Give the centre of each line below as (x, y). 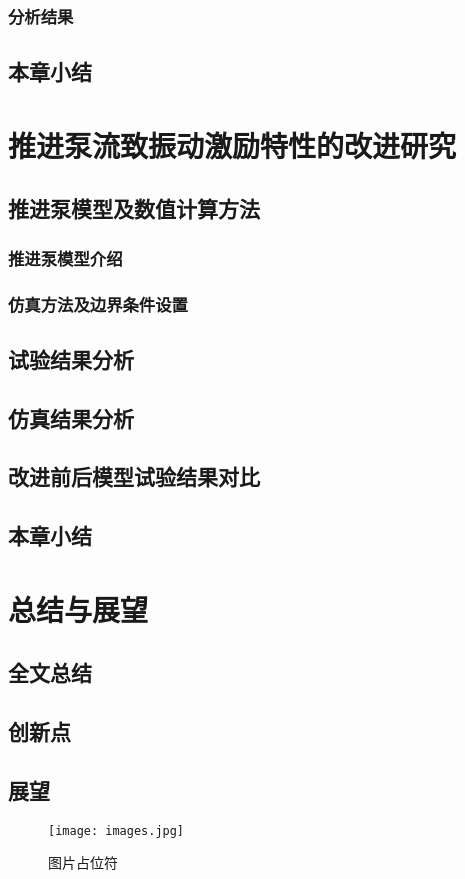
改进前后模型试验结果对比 (134, 476)
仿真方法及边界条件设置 (98, 303)
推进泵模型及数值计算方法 (134, 208)
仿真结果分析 (71, 417)
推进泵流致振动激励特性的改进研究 (232, 144)
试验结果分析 (71, 358)
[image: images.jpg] (116, 830)
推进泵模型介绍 (65, 257)
